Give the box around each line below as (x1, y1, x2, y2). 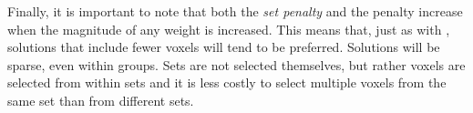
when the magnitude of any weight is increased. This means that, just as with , (7, 19, 450, 38)
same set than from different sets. (7, 90, 194, 109)
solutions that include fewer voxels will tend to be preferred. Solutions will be (7, 37, 440, 56)
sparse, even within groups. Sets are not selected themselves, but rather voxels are (7, 55, 466, 74)
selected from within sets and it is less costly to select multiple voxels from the (7, 73, 447, 92)
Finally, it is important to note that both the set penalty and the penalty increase (7, 2, 463, 20)
